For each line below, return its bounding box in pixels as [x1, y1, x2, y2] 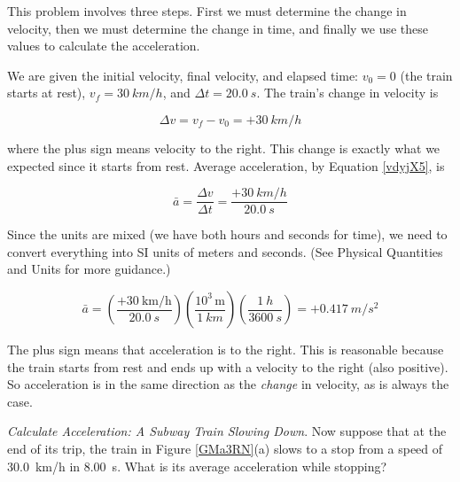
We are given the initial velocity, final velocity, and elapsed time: [7, 66, 359, 84]
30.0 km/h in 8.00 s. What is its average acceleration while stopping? [7, 456, 387, 475]
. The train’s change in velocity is [256, 83, 439, 102]
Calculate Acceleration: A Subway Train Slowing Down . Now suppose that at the [7, 422, 447, 440]
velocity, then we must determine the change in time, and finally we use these [7, 19, 429, 37]
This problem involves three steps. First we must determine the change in [7, 2, 407, 19]
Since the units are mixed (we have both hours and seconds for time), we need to [7, 225, 448, 244]
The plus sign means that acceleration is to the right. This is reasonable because [7, 340, 444, 358]
